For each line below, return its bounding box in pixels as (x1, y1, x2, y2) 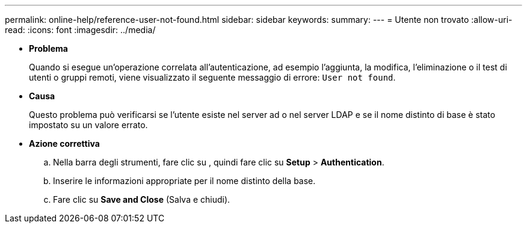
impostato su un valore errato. (29, 120, 148, 130)
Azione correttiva (29, 138, 100, 149)
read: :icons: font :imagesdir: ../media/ (5, 25, 156, 35)
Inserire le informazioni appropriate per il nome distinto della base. (53, 176, 316, 186)
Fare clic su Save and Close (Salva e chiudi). (53, 194, 230, 205)
